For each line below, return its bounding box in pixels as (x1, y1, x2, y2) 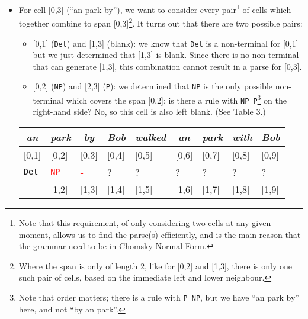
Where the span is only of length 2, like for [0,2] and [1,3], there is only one (18, 259, 292, 272)
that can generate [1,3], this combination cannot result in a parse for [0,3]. (33, 60, 302, 72)
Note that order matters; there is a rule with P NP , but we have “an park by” (18, 291, 299, 303)
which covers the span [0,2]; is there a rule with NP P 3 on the (66, 92, 287, 106)
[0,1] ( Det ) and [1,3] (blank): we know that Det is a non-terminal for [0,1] (33, 37, 299, 49)
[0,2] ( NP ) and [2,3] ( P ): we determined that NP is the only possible (33, 80, 272, 92)
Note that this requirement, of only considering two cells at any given (18, 216, 271, 228)
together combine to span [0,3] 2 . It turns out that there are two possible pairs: (18, 15, 303, 29)
